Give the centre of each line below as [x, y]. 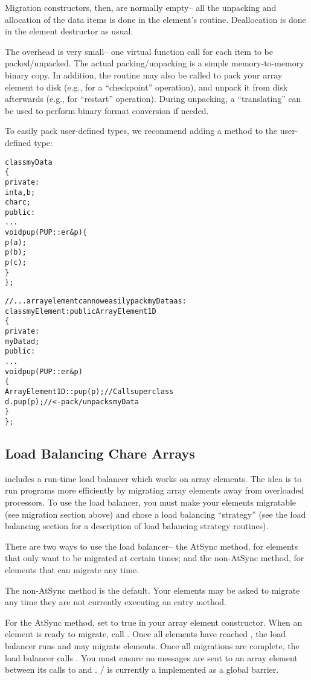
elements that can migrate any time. [72, 569]
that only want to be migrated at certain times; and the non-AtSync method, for [155, 558]
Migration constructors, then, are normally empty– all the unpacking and [141, 7]
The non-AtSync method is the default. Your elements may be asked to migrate [152, 590]
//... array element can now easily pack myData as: [96, 301]
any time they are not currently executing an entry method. [116, 602]
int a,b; [20, 192]
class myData [29, 162]
